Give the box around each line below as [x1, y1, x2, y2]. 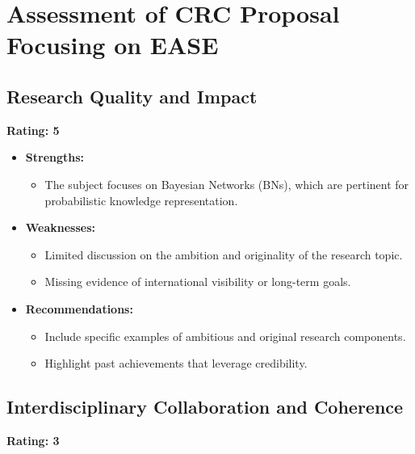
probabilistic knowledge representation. [44, 191, 238, 208]
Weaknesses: [25, 219, 96, 236]
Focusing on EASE [6, 28, 219, 61]
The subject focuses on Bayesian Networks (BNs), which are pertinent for [44, 175, 409, 192]
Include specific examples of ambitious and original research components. [44, 327, 406, 344]
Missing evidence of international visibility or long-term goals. [44, 273, 351, 290]
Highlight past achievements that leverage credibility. [44, 355, 308, 372]
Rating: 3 [6, 431, 60, 448]
